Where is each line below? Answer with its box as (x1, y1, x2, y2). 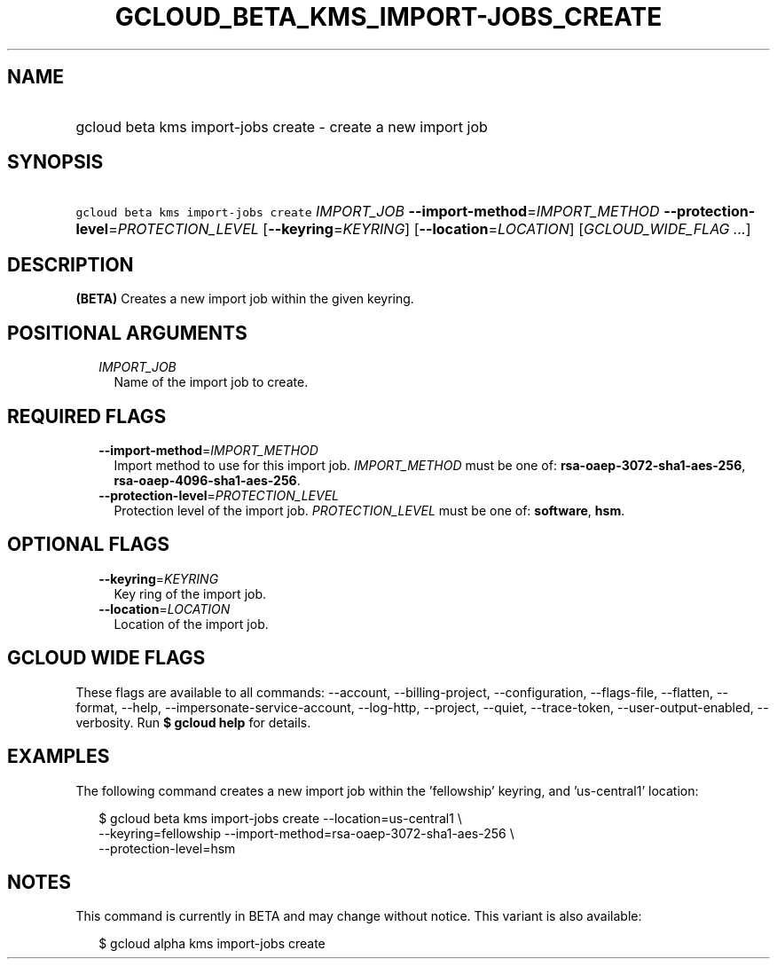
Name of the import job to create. (114, 374, 309, 390)
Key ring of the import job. (114, 585, 267, 601)
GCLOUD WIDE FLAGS (7, 647, 206, 670)
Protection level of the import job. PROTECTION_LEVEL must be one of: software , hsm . (114, 502, 625, 518)
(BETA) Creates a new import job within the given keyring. (75, 291, 414, 307)
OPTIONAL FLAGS (7, 533, 169, 556)
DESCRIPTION (7, 253, 134, 276)
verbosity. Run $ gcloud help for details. (75, 714, 311, 730)
